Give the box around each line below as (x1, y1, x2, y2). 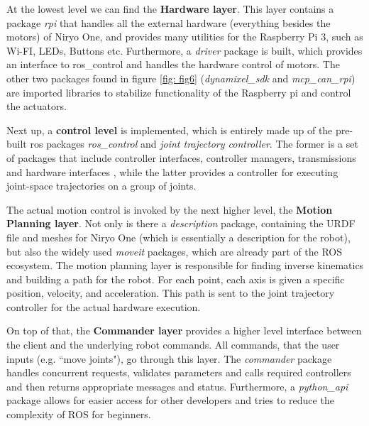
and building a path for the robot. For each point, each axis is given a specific (6, 271, 345, 286)
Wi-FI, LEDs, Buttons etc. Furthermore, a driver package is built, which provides (6, 43, 363, 58)
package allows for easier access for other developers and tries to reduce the (6, 393, 334, 408)
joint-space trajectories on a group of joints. (6, 178, 197, 193)
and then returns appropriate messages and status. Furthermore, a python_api (6, 378, 348, 393)
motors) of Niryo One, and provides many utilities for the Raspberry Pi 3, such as (6, 29, 363, 44)
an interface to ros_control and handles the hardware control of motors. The (6, 57, 340, 72)
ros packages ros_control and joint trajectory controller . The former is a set (30, 136, 358, 151)
